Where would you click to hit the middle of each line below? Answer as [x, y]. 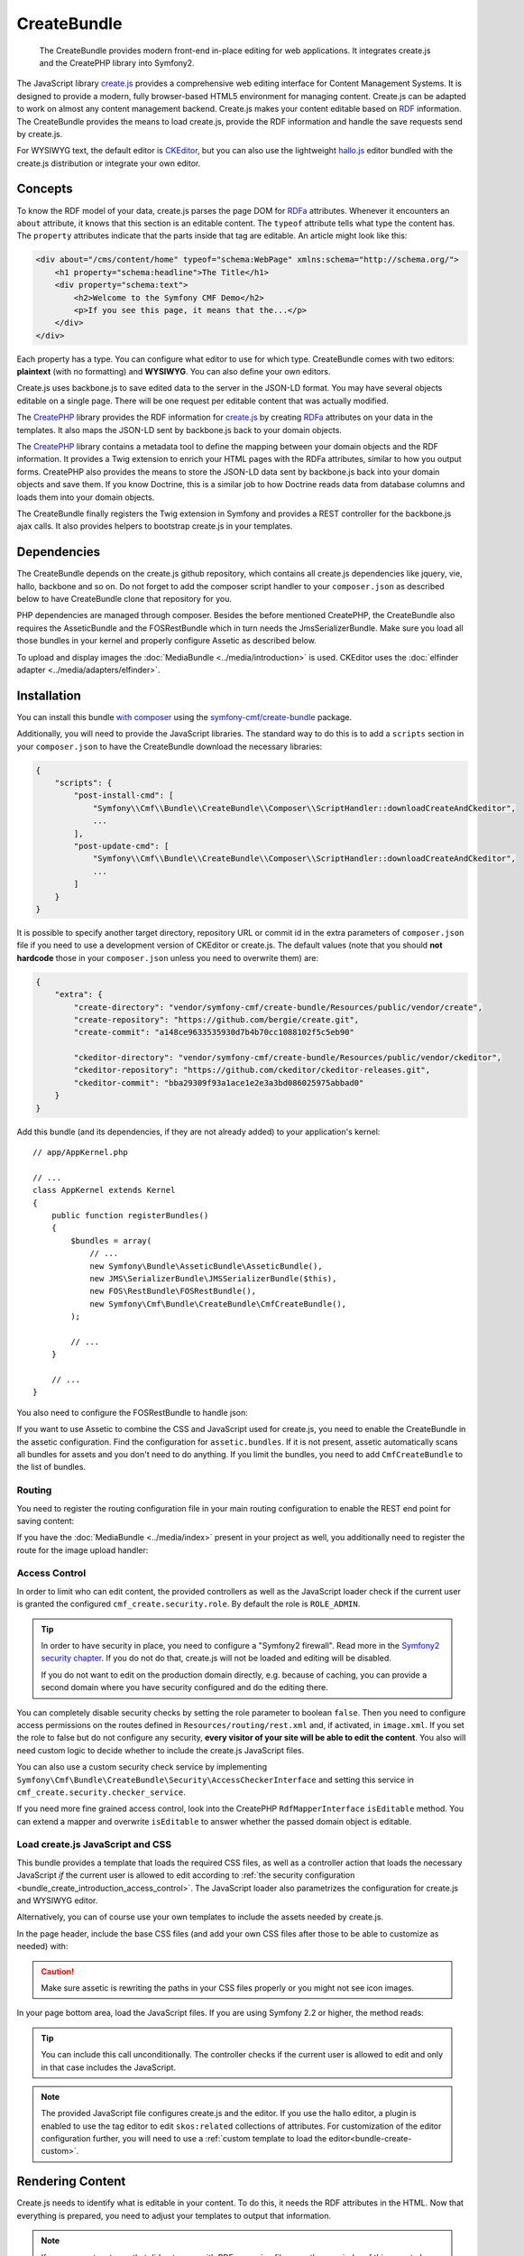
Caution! [58, 1971]
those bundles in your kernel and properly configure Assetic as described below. [167, 641]
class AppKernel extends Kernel [104, 1190]
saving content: [46, 1521]
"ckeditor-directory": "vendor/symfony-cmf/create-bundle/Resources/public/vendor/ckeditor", [288, 1058]
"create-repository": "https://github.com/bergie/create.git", [216, 1019]
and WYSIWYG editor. [57, 1900]
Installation [49, 695]
